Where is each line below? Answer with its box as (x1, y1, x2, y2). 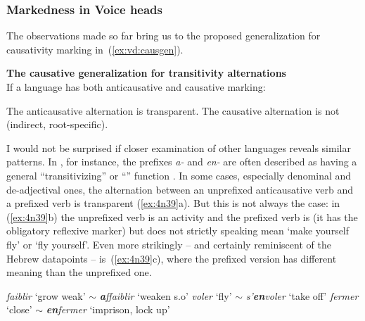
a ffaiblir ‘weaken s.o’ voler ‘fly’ (99, 288, 232, 303)
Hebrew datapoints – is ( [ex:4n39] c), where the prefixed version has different (6, 251, 337, 265)
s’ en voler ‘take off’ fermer (245, 288, 359, 303)
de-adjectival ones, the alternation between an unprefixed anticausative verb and (6, 182, 354, 196)
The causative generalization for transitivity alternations (6, 65, 286, 80)
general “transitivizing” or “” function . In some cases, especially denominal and (6, 168, 352, 182)
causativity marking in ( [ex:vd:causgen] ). (6, 42, 184, 56)
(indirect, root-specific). (6, 117, 108, 132)
